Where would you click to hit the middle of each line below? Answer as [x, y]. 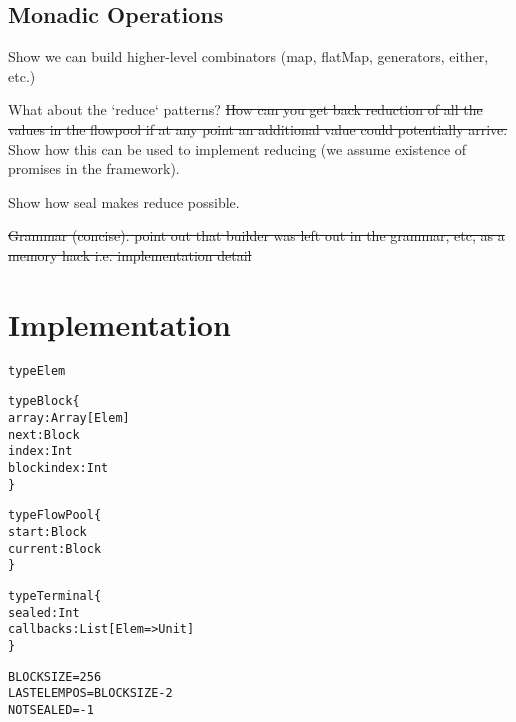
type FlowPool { [55, 515]
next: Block [44, 434]
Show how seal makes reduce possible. [124, 201]
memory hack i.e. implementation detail [130, 254]
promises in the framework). [94, 168]
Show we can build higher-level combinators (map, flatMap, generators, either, [248, 56]
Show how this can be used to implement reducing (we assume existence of [237, 148]
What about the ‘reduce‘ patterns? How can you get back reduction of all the [245, 109]
